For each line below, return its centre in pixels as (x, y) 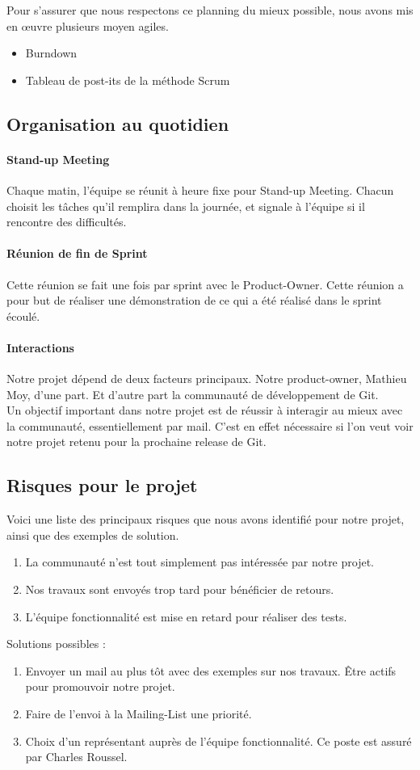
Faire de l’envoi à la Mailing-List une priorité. (139, 714)
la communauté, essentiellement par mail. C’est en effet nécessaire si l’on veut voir (210, 425)
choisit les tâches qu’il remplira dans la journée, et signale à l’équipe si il (186, 206)
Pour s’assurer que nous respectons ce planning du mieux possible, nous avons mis (210, 10)
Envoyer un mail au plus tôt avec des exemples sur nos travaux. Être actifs (211, 670)
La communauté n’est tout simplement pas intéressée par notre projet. (199, 562)
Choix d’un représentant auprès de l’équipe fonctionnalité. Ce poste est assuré (218, 741)
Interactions (40, 347)
